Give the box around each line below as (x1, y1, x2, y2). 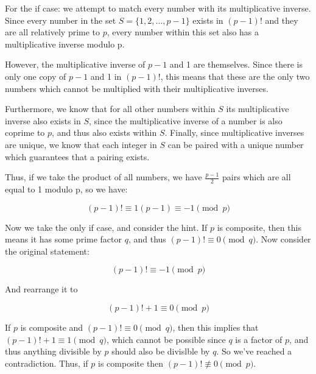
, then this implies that (172, 320, 259, 333)
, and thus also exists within (52, 126, 157, 139)
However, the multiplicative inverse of (5, 58, 146, 71)
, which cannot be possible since (106, 333, 226, 345)
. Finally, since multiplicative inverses (164, 126, 304, 139)
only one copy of (5, 69, 66, 82)
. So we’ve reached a (216, 345, 292, 358)
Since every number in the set (5, 13, 116, 26)
